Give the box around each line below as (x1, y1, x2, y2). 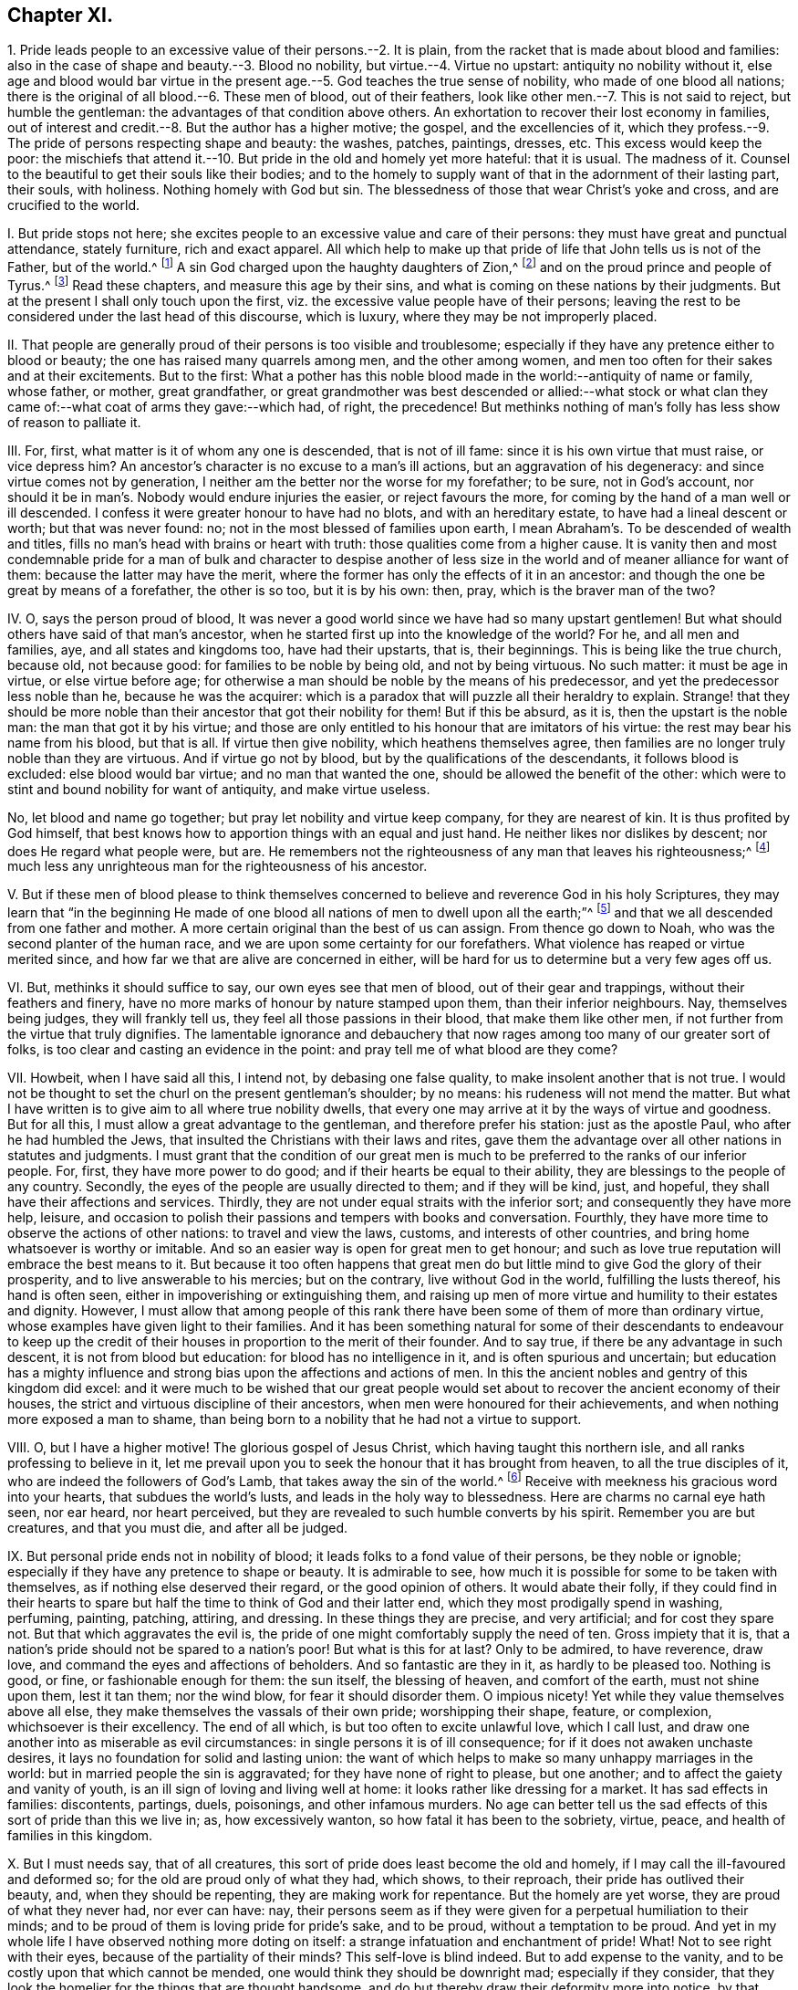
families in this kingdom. (7, 1827, 153, 1843)
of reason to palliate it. (7, 414, 141, 430)
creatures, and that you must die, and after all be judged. (7, 1519, 348, 1535)
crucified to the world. (7, 197, 140, 214)
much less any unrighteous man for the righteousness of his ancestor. (7, 858, 428, 875)
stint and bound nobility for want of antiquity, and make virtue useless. (7, 780, 430, 797)
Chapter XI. (7, 4, 113, 26)
